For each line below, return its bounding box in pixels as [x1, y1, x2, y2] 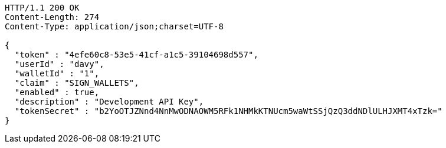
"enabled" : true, [14, 88, 100, 97]
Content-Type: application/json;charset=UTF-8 [5, 22, 224, 31]
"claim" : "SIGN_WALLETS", [14, 78, 139, 88]
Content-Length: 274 [5, 12, 100, 22]
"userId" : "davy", [14, 59, 104, 69]
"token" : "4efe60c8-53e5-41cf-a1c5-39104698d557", [14, 50, 258, 59]
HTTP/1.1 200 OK [5, 3, 80, 12]
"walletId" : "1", [14, 69, 100, 78]
